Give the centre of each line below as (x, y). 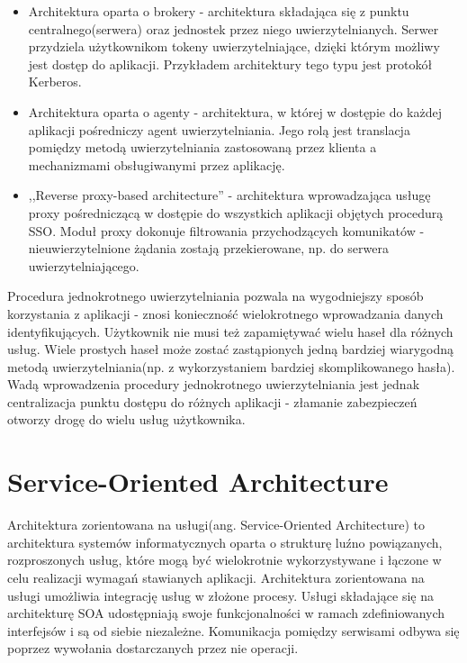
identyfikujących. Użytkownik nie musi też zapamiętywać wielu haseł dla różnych (230, 331)
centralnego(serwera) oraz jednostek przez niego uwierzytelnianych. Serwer (233, 28)
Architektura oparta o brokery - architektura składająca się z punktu (219, 11)
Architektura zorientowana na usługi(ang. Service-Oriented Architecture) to (216, 525)
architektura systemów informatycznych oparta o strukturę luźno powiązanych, (225, 542)
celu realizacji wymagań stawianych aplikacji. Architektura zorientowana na (216, 577)
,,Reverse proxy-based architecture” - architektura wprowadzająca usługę (229, 195)
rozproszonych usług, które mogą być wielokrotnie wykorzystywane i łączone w (225, 560)
